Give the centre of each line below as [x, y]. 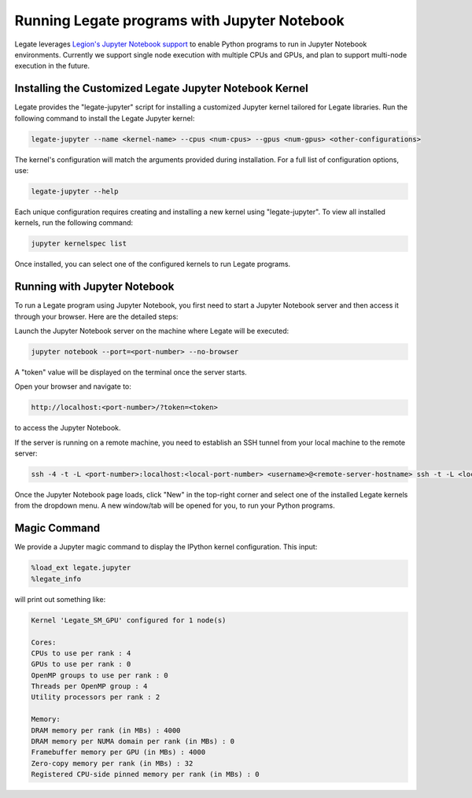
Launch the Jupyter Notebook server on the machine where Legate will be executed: [152, 331]
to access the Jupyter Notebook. [68, 428]
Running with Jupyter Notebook [94, 287]
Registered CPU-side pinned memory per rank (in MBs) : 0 [145, 774]
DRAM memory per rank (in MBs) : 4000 [106, 730]
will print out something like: [60, 599]
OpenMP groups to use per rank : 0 [100, 675]
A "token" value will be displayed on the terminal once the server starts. [131, 372]
